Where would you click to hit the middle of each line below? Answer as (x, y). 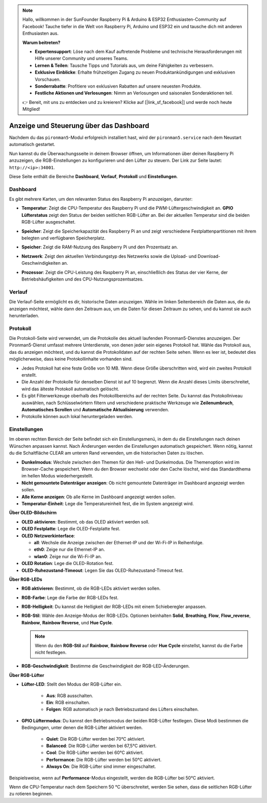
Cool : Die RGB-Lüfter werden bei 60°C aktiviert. (95, 753)
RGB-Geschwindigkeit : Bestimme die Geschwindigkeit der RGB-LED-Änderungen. (106, 666)
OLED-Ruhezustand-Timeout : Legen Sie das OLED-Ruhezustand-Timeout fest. (103, 570)
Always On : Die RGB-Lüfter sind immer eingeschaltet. (101, 766)
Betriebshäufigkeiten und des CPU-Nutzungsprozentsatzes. (83, 279)
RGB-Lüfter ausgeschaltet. (49, 222)
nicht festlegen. (51, 653)
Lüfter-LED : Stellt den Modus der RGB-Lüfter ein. (72, 684)
